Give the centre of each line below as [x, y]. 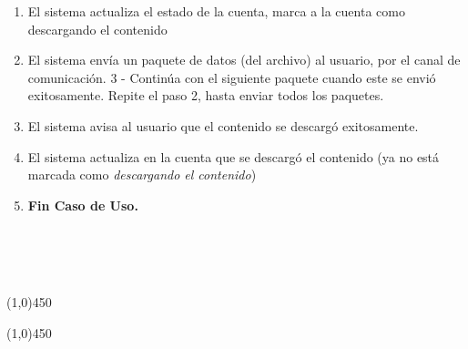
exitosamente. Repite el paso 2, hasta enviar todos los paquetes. [206, 95]
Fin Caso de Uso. [83, 205]
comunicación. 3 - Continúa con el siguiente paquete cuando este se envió [232, 77]
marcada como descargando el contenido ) [142, 174]
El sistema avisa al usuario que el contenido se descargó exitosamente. [223, 125]
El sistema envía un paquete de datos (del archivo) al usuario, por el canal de [244, 60]
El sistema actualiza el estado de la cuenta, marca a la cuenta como [216, 11]
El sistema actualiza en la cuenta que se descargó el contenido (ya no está [234, 156]
